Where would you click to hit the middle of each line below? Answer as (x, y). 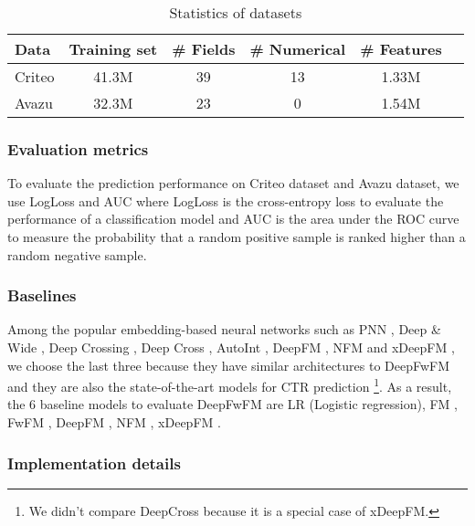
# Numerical (298, 49)
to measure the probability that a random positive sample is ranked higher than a (237, 237)
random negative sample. (77, 254)
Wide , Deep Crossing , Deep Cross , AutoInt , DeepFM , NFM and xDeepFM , (231, 347)
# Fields (204, 49)
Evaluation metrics (78, 148)
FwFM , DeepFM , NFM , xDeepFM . (114, 422)
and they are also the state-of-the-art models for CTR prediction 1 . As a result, (230, 385)
